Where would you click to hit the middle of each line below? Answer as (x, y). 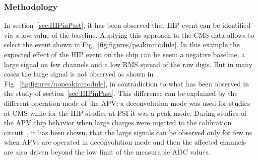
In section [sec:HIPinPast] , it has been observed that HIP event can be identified (127, 25)
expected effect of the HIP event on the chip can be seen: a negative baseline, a (125, 54)
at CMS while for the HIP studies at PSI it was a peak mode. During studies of (125, 113)
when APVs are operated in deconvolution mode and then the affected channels (125, 142)
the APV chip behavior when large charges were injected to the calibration (118, 122)
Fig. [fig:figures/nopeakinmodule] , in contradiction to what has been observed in (127, 83)
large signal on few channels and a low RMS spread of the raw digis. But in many (128, 64)
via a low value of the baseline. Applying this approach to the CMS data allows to (129, 35)
